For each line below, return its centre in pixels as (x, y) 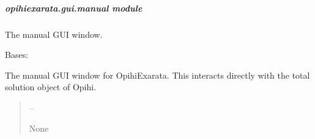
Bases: (17, 55)
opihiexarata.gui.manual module (74, 8)
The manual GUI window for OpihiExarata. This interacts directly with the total (157, 75)
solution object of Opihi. (51, 87)
